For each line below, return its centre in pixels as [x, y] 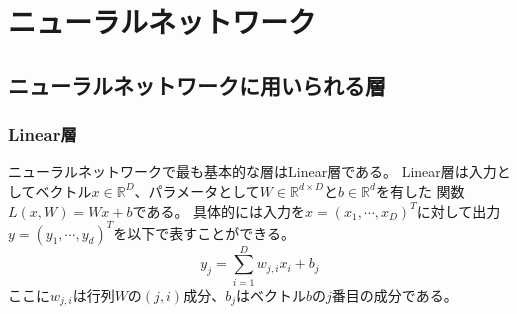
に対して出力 [458, 210]
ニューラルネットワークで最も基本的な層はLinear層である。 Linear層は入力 [252, 171]
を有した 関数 [420, 190]
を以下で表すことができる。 [204, 232]
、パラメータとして [197, 190]
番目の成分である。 [394, 294]
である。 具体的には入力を [219, 210]
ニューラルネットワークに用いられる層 [197, 84]
